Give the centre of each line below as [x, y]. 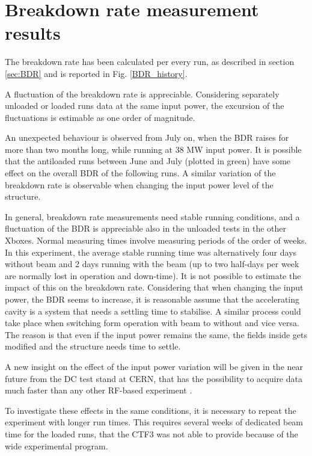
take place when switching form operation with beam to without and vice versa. [152, 323]
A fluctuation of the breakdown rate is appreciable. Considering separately [142, 94]
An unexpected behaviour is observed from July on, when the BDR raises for [147, 137]
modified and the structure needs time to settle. [93, 346]
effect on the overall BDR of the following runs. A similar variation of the [140, 173]
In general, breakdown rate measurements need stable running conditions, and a [152, 216]
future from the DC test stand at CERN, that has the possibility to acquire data [154, 378]
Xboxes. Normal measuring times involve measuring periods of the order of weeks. [156, 240]
